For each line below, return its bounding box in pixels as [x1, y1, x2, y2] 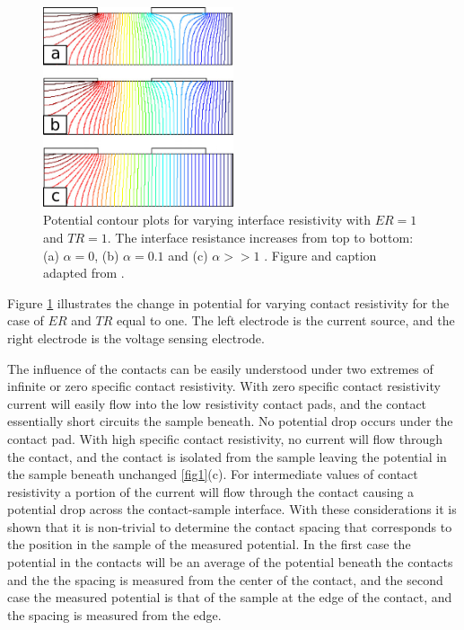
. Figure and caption [264, 245, 377, 264]
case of [7, 311, 44, 330]
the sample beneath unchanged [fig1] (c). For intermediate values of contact [7, 465, 418, 484]
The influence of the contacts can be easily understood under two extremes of [7, 359, 433, 377]
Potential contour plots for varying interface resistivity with [43, 210, 372, 229]
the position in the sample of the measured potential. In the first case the [7, 535, 411, 554]
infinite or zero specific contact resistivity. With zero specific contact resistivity [7, 377, 441, 395]
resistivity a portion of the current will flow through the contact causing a [7, 482, 415, 501]
